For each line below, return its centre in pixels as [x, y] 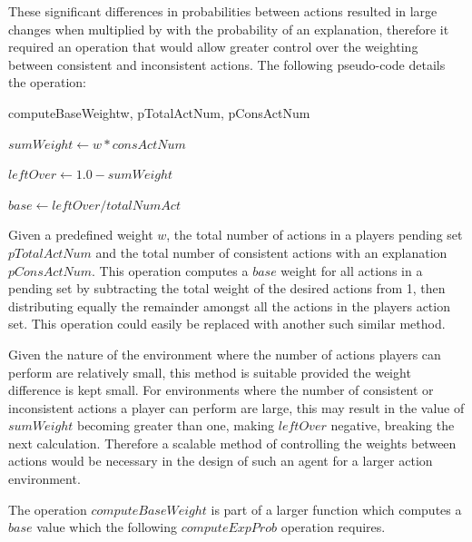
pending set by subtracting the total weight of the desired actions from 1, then [227, 288]
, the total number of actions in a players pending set [315, 235]
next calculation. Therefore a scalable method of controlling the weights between [232, 443]
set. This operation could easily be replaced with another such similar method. [227, 324]
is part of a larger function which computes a [336, 509]
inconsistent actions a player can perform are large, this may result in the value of [236, 407]
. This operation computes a [170, 270]
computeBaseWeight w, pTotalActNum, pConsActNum [159, 112]
